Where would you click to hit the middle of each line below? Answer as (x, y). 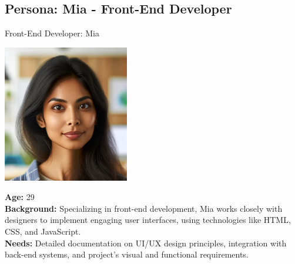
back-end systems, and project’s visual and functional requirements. (127, 254)
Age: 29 (20, 197)
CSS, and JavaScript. (43, 231)
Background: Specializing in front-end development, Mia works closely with (144, 208)
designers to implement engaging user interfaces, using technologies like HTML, (148, 220)
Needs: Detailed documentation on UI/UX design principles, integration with (146, 243)
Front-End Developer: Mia (52, 33)
